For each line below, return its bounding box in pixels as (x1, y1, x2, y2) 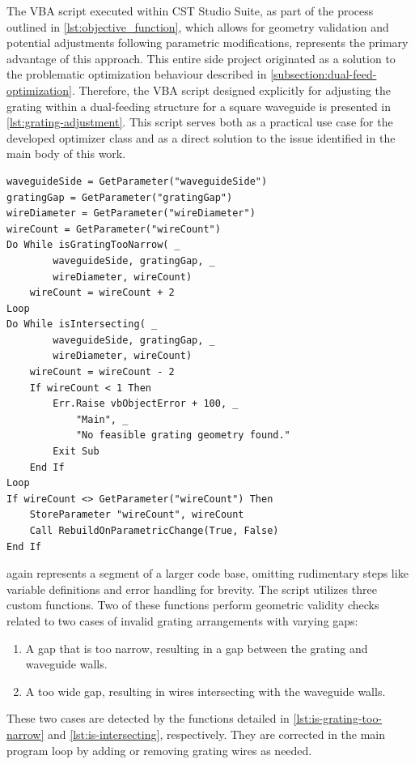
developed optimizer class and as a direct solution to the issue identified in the (6, 129, 396, 146)
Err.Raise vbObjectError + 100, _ (53, 398, 239, 410)
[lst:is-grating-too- (293, 710, 383, 727)
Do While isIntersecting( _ (6, 318, 158, 331)
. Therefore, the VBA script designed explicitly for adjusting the (71, 81, 392, 98)
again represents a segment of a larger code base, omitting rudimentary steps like (6, 565, 409, 582)
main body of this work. (6, 145, 126, 162)
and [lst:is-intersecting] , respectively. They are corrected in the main (48, 725, 386, 742)
